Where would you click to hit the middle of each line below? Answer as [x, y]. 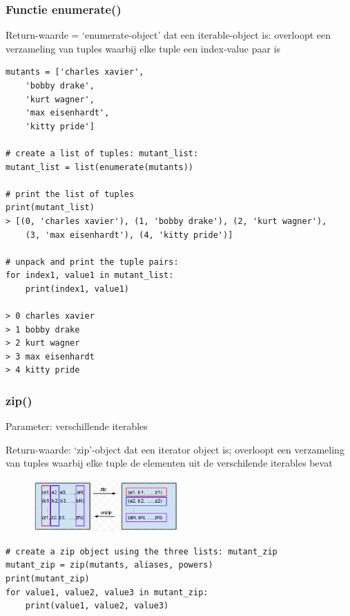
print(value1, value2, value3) [97, 606]
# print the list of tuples [70, 194]
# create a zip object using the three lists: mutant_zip [142, 551]
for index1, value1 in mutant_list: [90, 276]
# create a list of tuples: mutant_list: [102, 153]
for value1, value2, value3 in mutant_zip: [107, 592]
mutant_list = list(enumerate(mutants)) [100, 167]
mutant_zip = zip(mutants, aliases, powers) [109, 565]
